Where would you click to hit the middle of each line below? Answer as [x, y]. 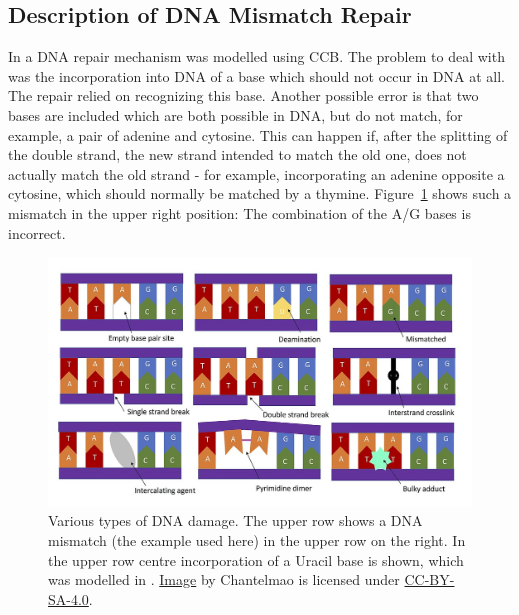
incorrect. [37, 232]
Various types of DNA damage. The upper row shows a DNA [235, 520]
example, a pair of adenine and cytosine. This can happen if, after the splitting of [258, 134]
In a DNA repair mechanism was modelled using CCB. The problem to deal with [256, 56]
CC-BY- [429, 579]
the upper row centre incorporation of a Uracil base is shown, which [256, 559]
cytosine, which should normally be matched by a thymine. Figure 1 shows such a [260, 193]
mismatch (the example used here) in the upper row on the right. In [257, 540]
